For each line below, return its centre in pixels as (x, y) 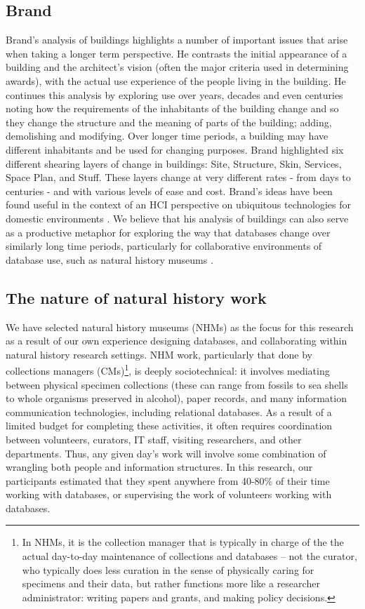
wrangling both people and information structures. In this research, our (159, 467)
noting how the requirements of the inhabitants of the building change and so (172, 108)
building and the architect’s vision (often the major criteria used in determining (177, 67)
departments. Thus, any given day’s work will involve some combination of (166, 453)
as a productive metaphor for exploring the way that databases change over (168, 232)
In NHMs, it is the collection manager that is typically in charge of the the (183, 542)
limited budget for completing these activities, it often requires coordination (169, 426)
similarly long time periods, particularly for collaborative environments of (164, 246)
